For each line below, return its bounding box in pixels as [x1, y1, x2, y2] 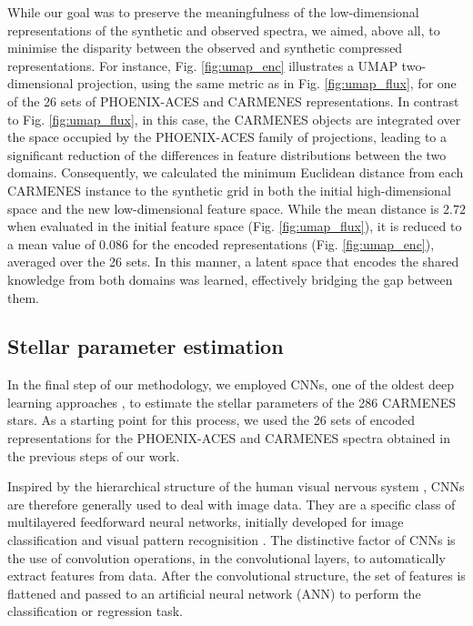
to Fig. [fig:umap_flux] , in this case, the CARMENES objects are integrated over [7, 109, 461, 128]
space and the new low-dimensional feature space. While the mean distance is [7, 198, 439, 217]
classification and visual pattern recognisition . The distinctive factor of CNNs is [7, 530, 456, 550]
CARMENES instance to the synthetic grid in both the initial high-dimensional [7, 180, 451, 199]
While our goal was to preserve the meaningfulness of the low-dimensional [7, 3, 419, 21]
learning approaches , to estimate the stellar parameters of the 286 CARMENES [7, 392, 457, 411]
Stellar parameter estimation [7, 332, 284, 360]
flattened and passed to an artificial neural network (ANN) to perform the [7, 583, 421, 602]
